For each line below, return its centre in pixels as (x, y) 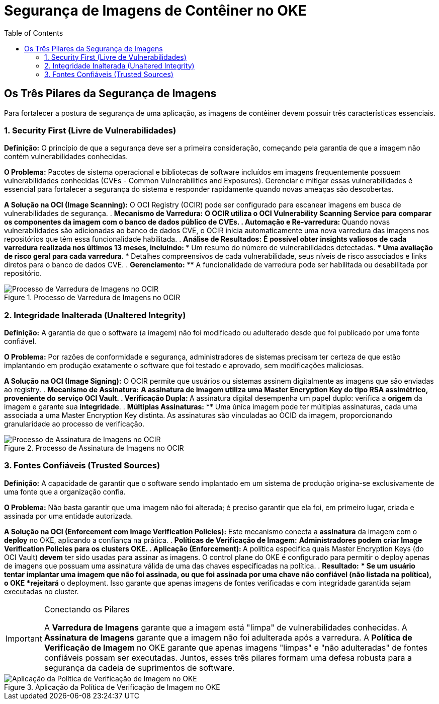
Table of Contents (34, 33)
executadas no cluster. (41, 591)
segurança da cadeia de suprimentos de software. (139, 667)
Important (24, 638)
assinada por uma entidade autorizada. (69, 516)
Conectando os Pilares (87, 609)
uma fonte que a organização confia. (65, 491)
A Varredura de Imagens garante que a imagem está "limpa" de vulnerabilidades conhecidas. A (226, 627)
